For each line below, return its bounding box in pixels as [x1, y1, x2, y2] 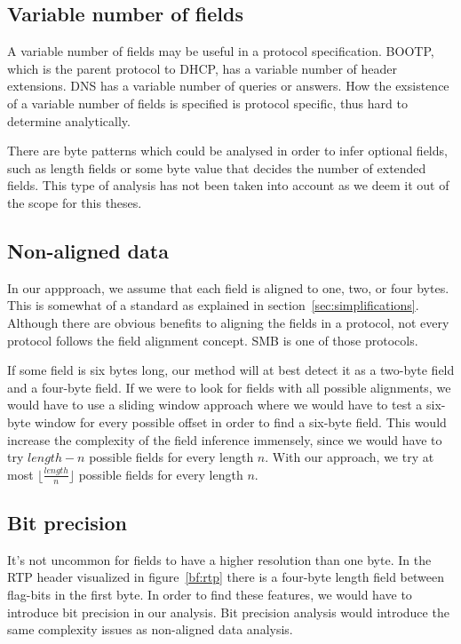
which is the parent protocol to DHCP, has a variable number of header [7, 59, 398, 77]
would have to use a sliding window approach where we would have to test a [7, 395, 423, 414]
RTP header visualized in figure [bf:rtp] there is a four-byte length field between [7, 568, 444, 586]
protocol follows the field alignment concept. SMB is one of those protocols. [7, 330, 418, 349]
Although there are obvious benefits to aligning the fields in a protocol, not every [7, 313, 449, 331]
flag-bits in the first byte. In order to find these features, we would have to [7, 584, 412, 603]
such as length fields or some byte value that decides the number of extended [7, 158, 426, 177]
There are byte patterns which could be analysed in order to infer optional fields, [7, 141, 448, 160]
